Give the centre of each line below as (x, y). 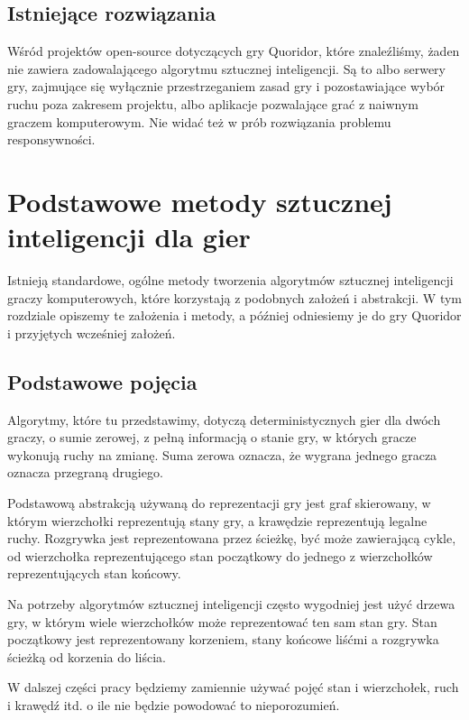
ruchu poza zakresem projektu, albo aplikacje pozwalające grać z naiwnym (213, 103)
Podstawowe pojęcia (102, 381)
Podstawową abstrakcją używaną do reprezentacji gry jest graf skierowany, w (219, 503)
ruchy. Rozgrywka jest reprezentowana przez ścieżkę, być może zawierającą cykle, (232, 538)
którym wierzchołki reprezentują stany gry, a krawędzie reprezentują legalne (217, 520)
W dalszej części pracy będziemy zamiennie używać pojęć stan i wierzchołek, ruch (233, 687)
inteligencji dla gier (129, 237)
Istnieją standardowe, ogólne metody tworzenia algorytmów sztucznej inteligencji (230, 280)
